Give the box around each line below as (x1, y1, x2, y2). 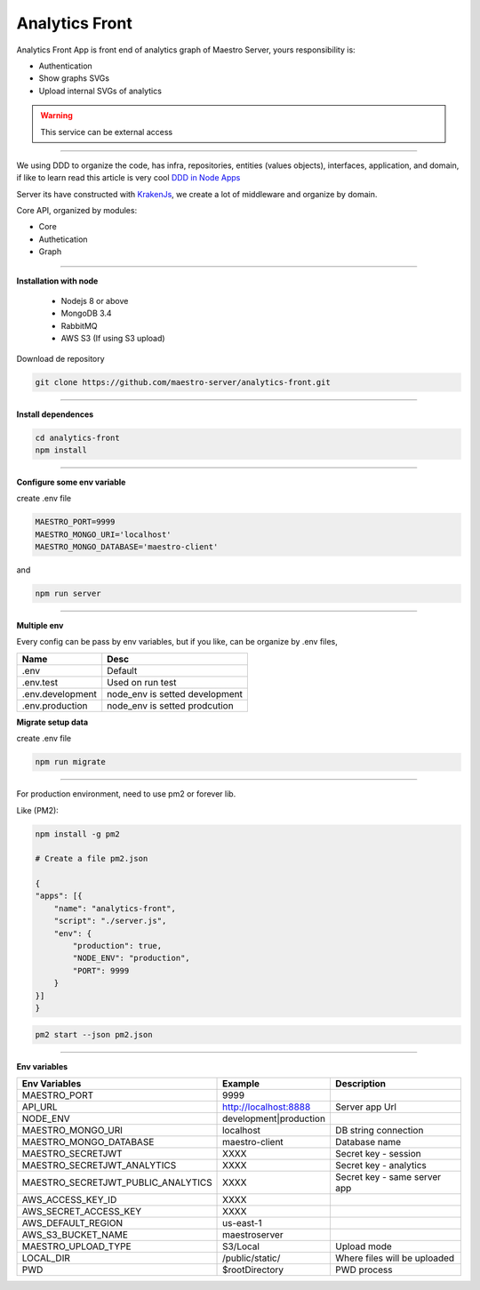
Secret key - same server (334, 1170, 442, 1182)
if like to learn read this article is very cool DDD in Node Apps (16, 172, 241, 183)
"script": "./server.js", (53, 916, 167, 926)
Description (334, 1077, 387, 1089)
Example (222, 1077, 260, 1089)
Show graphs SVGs (38, 73, 110, 84)
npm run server (35, 589, 101, 599)
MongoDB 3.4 (60, 308, 112, 319)
